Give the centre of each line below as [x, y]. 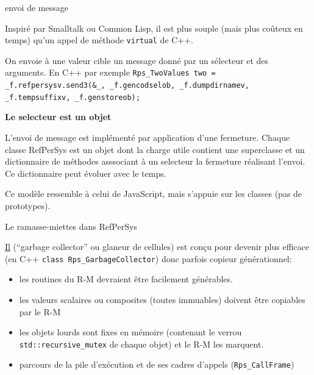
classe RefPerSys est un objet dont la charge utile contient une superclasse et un [155, 149]
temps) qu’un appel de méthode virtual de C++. [99, 40]
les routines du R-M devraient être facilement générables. [126, 279]
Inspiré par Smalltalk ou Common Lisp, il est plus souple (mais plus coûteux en [154, 28]
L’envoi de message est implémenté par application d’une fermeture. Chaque [148, 137]
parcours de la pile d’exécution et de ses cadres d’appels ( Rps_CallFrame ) [157, 364]
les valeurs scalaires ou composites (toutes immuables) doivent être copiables [162, 299]
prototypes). [28, 205]
